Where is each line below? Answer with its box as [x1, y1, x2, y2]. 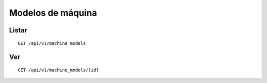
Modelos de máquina [9, 7, 97, 18]
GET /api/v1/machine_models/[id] [18, 67, 99, 73]
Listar [9, 26, 27, 34]
